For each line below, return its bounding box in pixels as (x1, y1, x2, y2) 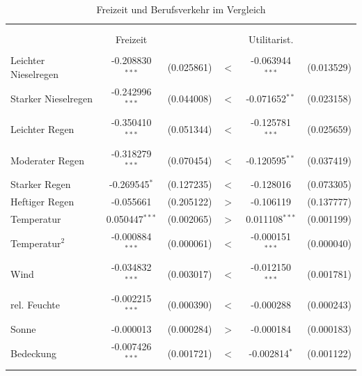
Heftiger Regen (10, 194, 74, 209)
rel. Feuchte (10, 297, 61, 312)
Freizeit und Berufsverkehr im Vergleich (96, 2, 266, 16)
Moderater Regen (10, 152, 85, 167)
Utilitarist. (248, 32, 294, 47)
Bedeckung (10, 345, 56, 360)
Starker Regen (10, 177, 71, 191)
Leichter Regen (10, 122, 74, 136)
